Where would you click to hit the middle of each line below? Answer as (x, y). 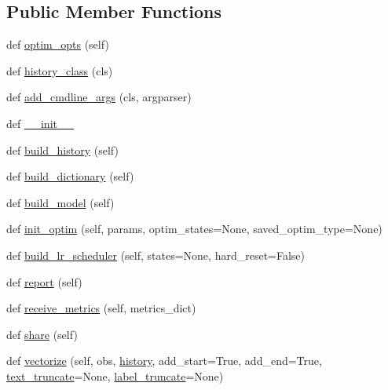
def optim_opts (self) (58, 44)
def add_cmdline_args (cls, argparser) (99, 97)
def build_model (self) (60, 202)
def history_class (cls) (60, 70)
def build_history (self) (62, 149)
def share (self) (42, 334)
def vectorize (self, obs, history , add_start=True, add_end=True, (164, 361)
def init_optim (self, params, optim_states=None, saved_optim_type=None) (194, 229)
